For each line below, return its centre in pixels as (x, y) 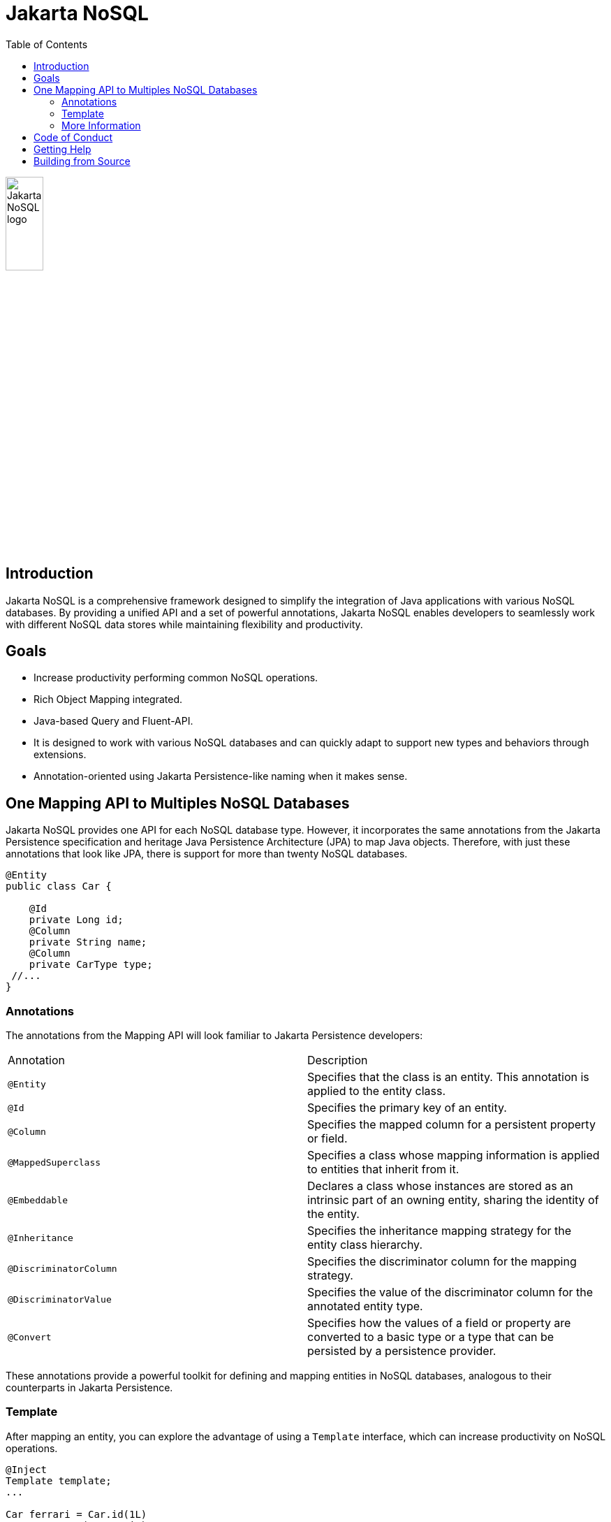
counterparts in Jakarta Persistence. (89, 1388)
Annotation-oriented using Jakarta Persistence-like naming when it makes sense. (221, 776)
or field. (327, 1139)
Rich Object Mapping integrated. (108, 700)
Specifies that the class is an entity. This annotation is (448, 1077)
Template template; (59, 1480)
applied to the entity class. (377, 1091)
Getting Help (62, 149)
